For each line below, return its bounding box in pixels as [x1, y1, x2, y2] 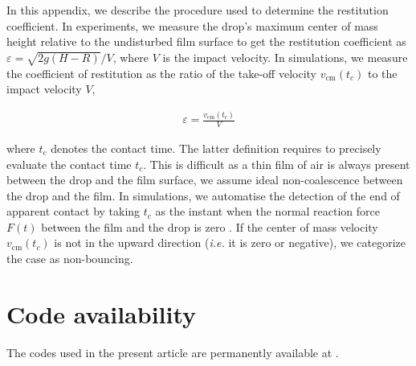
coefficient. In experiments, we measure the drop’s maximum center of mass [6, 17, 378, 34]
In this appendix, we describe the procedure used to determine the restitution [6, 2, 389, 18]
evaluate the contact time [6, 155, 132, 172]
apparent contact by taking [6, 203, 141, 220]
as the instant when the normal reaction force [155, 203, 381, 220]
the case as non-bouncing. [6, 250, 133, 267]
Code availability [6, 297, 197, 330]
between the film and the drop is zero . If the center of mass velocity [41, 218, 378, 235]
